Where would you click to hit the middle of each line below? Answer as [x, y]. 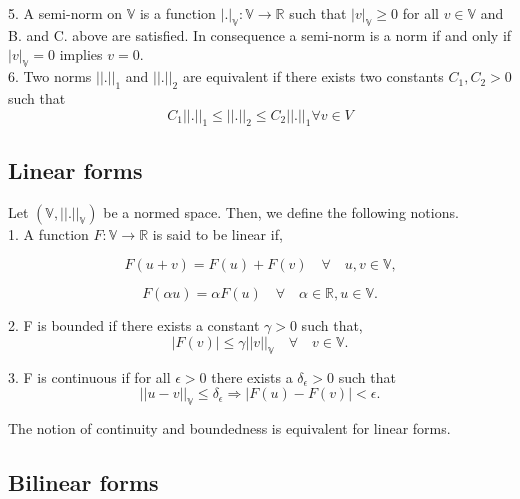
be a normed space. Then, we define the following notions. [281, 211]
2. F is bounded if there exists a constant [134, 325]
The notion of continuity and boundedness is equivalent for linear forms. [229, 427]
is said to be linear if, [217, 233]
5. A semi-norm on [65, 13]
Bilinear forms [83, 481]
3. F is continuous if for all [89, 376]
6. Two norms [50, 76]
